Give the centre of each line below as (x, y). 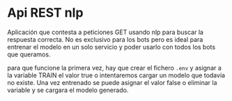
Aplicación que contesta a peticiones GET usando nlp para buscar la (106, 32)
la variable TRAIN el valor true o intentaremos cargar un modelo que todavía (116, 75)
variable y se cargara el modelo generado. (68, 90)
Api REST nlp (45, 13)
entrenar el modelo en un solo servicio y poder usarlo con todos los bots (111, 47)
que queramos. (29, 54)
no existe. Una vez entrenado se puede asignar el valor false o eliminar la (112, 82)
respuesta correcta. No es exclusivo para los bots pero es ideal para (105, 39)
